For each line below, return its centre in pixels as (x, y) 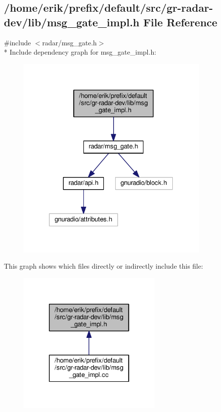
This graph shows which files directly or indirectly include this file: (104, 266)
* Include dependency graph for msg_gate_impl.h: (80, 52)
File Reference (180, 22)
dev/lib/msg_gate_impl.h (72, 22)
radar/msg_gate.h (70, 42)
